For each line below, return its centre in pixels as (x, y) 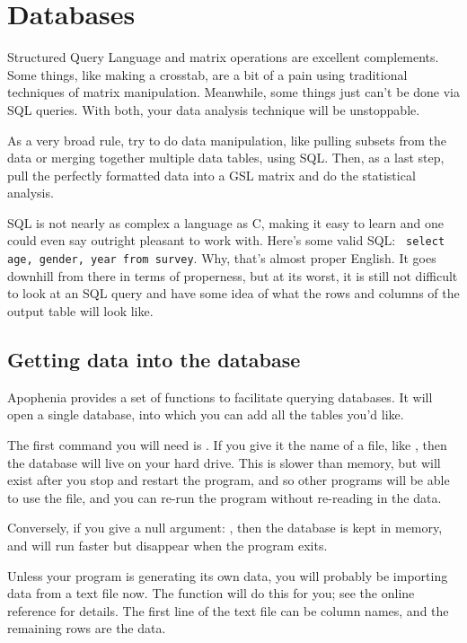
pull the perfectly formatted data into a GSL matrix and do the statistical (211, 175)
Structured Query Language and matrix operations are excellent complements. (223, 57)
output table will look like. (80, 310)
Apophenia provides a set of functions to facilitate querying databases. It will (220, 396)
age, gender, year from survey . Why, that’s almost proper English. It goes (222, 258)
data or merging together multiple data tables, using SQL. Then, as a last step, (226, 158)
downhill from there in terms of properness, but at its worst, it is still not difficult (233, 275)
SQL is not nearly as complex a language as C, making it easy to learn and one (225, 222)
